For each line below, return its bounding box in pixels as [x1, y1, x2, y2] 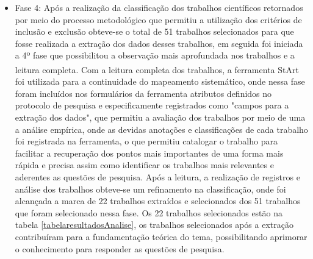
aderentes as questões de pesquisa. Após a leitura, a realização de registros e [15, 170, 300, 183]
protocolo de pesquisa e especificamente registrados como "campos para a [15, 99, 289, 112]
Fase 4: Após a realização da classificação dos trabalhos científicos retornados [15, 1, 303, 13]
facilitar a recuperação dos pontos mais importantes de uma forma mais [15, 146, 284, 159]
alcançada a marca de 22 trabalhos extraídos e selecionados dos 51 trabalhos [15, 194, 301, 207]
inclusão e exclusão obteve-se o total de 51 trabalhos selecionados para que [15, 25, 294, 38]
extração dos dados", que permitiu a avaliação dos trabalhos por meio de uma [15, 111, 306, 123]
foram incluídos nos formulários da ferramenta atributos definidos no [15, 87, 272, 99]
